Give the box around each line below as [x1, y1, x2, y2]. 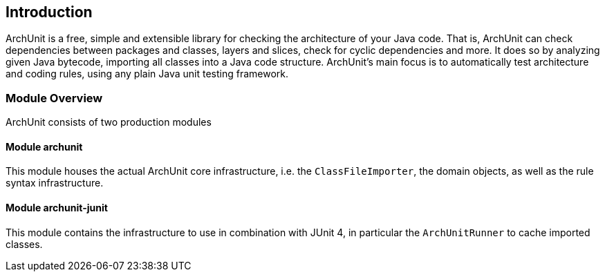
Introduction [6, 3, 93, 21]
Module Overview [6, 90, 103, 105]
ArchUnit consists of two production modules [6, 116, 212, 128]
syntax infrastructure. [6, 177, 104, 189]
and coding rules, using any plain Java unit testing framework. [6, 68, 289, 80]
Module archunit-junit [6, 202, 108, 213]
